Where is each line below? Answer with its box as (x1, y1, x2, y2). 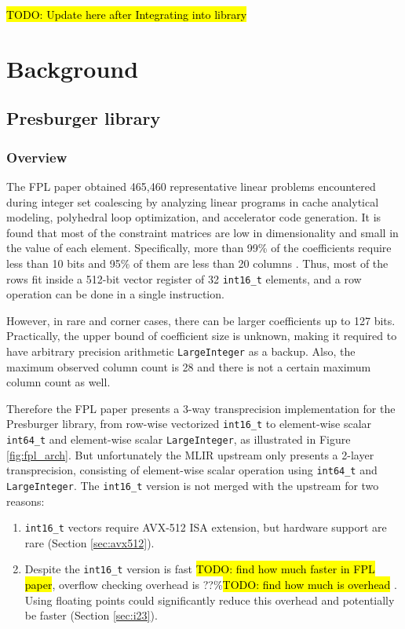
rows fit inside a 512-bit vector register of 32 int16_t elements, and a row (6, 270, 362, 287)
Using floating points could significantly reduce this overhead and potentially (24, 591, 395, 608)
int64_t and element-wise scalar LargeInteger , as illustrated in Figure (6, 431, 351, 448)
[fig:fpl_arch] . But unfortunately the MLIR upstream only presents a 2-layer (6, 446, 374, 463)
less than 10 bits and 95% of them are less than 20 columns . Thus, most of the (6, 254, 389, 271)
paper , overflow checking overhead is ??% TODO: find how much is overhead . (24, 576, 397, 593)
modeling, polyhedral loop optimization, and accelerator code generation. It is (6, 209, 381, 225)
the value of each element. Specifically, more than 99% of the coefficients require (6, 240, 392, 256)
